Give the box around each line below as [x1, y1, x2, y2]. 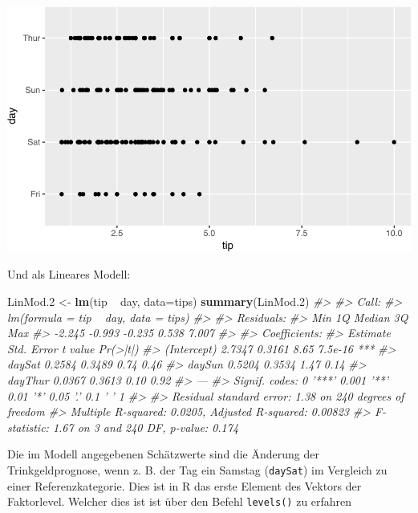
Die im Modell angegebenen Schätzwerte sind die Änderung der [7, 446, 319, 462]
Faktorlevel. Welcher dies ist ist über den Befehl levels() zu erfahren [7, 493, 352, 510]
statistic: [7, 418, 49, 435]
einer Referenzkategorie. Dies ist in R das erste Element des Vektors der [7, 477, 362, 494]
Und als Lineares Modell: [7, 266, 131, 283]
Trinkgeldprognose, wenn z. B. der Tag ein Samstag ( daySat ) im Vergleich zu [7, 461, 388, 478]
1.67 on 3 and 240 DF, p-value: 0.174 [52, 418, 239, 435]
